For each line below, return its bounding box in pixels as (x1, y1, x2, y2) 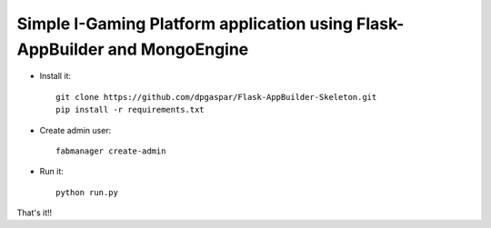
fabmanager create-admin (55, 145, 166, 156)
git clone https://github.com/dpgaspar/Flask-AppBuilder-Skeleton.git (55, 92, 377, 102)
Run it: (39, 166, 64, 177)
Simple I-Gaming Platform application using (16, 14, 354, 34)
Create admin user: (39, 124, 112, 135)
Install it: (39, 71, 72, 82)
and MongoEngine (107, 39, 249, 59)
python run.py (55, 187, 118, 197)
